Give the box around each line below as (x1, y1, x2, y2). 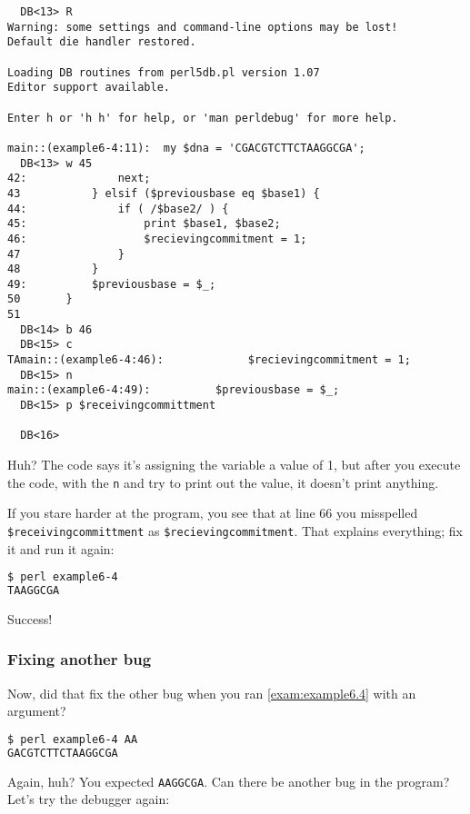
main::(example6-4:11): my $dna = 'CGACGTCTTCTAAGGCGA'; (7, 141, 365, 154)
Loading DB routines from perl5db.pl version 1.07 (7, 65, 320, 79)
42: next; (7, 172, 151, 185)
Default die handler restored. (7, 35, 196, 49)
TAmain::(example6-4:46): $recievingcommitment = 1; (7, 353, 411, 367)
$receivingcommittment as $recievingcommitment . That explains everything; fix (7, 521, 464, 540)
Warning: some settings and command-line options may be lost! (7, 20, 398, 34)
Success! (7, 609, 53, 628)
